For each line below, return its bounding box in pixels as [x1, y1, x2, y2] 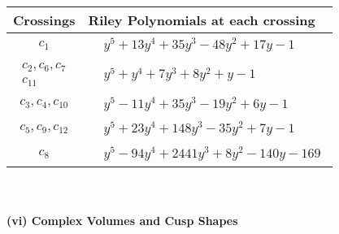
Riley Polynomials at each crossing [88, 11, 315, 29]
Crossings [13, 11, 76, 29]
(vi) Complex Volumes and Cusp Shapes [7, 211, 238, 228]
